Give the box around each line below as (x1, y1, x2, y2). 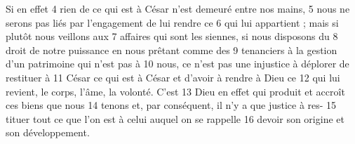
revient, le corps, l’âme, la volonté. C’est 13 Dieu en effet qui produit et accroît (6, 84, 345, 98)
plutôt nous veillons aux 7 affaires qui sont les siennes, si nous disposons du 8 (6, 29, 338, 44)
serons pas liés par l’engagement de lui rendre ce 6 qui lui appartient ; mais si (6, 15, 339, 30)
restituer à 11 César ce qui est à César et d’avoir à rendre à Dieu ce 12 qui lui (6, 70, 340, 84)
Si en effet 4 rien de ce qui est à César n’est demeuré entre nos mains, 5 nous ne (6, 1, 350, 15)
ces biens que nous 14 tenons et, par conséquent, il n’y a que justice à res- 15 (6, 98, 337, 112)
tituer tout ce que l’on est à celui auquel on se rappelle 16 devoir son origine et (6, 111, 344, 126)
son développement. (6, 125, 90, 140)
